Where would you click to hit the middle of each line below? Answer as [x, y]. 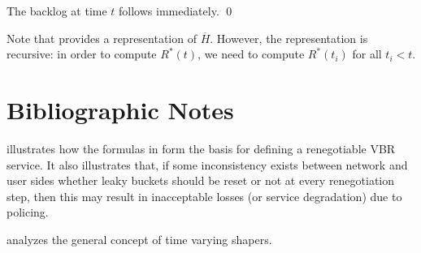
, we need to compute [251, 54]
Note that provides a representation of [102, 38]
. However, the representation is [289, 38]
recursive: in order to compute [82, 54]
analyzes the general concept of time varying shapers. [139, 239]
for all [367, 54]
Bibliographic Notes [120, 109]
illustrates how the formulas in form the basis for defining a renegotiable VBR [201, 148]
